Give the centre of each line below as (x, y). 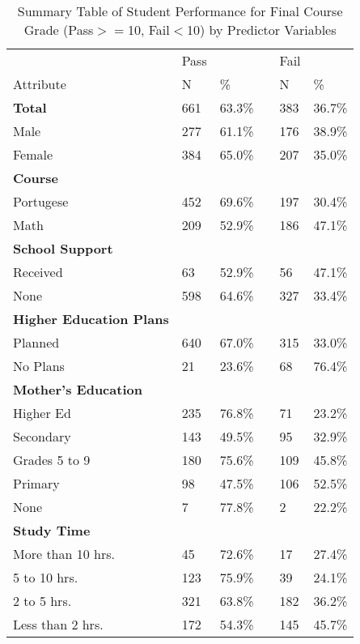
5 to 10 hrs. (46, 577)
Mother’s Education (78, 389)
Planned (36, 342)
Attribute (40, 84)
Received (38, 272)
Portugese (41, 201)
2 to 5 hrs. (42, 601)
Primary (36, 483)
